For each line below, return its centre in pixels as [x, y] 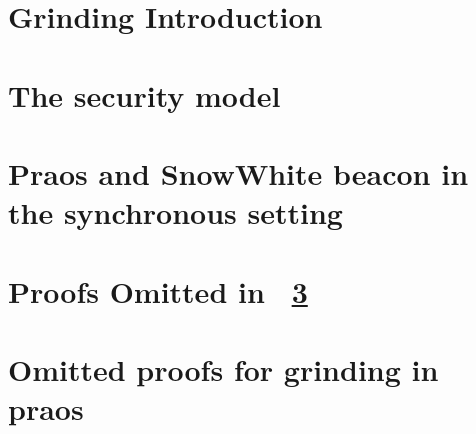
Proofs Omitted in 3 [158, 290]
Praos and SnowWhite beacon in [238, 172]
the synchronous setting [175, 212]
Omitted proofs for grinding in [223, 368]
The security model [144, 94]
